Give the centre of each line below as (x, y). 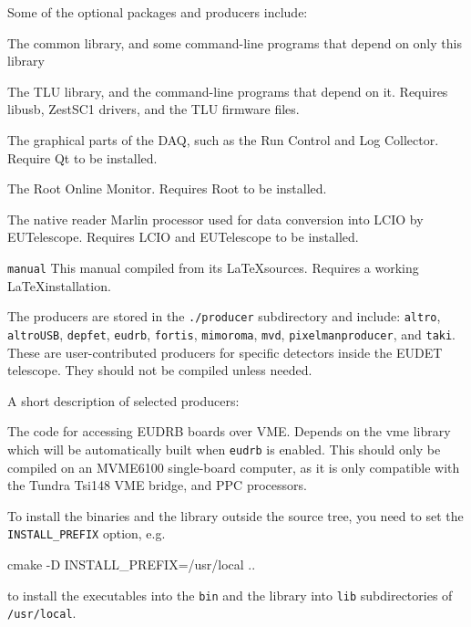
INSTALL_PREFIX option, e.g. (87, 533)
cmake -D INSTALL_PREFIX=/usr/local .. (132, 564)
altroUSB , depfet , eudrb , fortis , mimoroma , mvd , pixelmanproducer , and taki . (232, 334)
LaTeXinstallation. (59, 285)
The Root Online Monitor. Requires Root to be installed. (167, 188)
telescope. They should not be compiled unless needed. (160, 370)
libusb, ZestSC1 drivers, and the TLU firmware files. (154, 109)
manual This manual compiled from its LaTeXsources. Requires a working (213, 267)
